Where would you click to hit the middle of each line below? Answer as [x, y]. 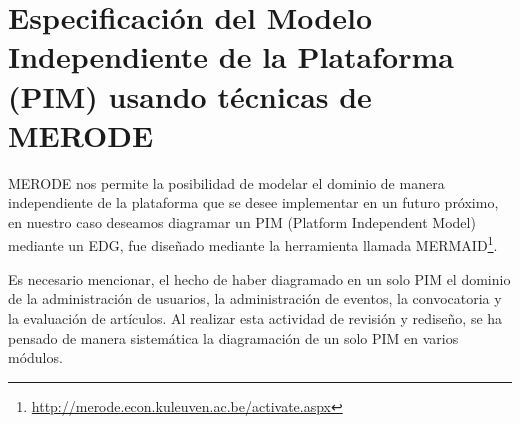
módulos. [35, 357]
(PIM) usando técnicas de [190, 95]
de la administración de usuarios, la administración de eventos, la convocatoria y [255, 298]
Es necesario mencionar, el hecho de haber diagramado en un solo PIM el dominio [259, 278]
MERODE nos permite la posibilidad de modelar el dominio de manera [226, 182]
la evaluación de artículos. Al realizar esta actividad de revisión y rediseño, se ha [255, 317]
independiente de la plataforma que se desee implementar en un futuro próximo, [253, 202]
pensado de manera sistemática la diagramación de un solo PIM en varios [233, 337]
